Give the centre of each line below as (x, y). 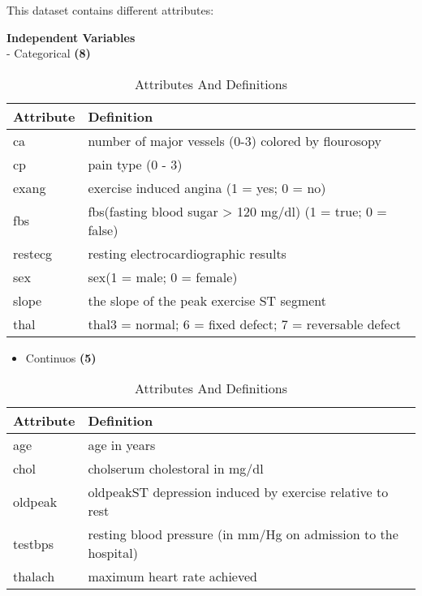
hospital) (113, 553)
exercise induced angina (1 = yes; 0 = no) (207, 187)
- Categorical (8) (49, 53)
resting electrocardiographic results (187, 253)
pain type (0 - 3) (135, 164)
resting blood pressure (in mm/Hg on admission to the (243, 534)
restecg (33, 253)
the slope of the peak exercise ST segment (207, 300)
